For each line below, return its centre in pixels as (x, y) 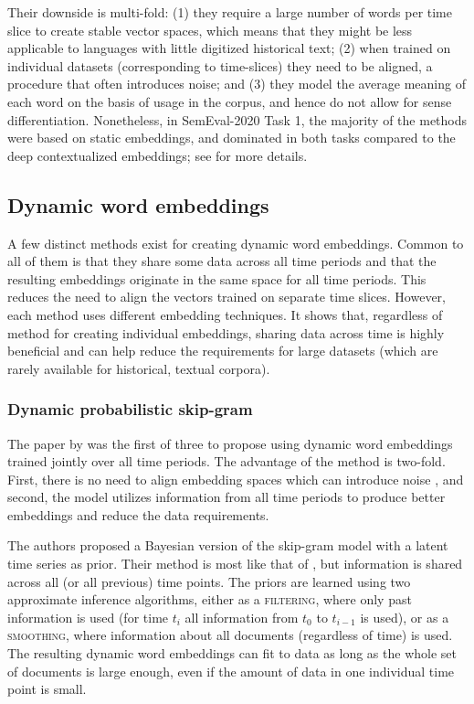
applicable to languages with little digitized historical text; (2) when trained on (229, 48)
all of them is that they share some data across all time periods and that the (222, 261)
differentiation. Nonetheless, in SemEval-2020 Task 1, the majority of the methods (237, 119)
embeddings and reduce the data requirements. (138, 514)
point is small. (47, 689)
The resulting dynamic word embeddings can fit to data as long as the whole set (232, 653)
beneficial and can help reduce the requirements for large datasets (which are (223, 351)
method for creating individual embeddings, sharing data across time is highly (226, 332)
